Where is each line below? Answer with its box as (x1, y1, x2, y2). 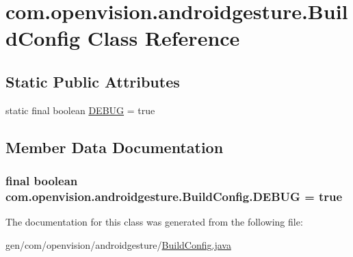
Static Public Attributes (5, 70, 180, 92)
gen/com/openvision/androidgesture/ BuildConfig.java (5, 237, 231, 252)
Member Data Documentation (5, 136, 224, 157)
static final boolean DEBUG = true (5, 103, 155, 117)
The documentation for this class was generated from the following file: (5, 215, 303, 229)
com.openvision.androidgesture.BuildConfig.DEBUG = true (5, 187, 343, 204)
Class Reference (87, 24, 240, 52)
